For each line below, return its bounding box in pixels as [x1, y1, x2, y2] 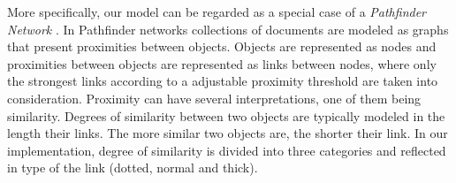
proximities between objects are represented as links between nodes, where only [7, 54, 437, 72]
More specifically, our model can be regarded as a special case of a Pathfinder [7, 3, 426, 20]
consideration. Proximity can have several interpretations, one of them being [7, 88, 422, 107]
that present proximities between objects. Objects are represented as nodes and [7, 37, 437, 56]
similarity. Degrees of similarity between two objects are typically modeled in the [7, 106, 445, 125]
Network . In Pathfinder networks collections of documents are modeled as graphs [7, 19, 449, 38]
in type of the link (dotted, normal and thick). [7, 158, 258, 177]
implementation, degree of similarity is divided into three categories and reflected [7, 141, 446, 159]
